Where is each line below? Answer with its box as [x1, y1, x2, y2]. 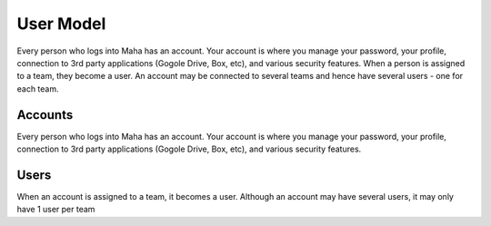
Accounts [16, 107, 74, 123]
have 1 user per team [16, 204, 95, 215]
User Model [16, 14, 106, 34]
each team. [16, 83, 59, 94]
